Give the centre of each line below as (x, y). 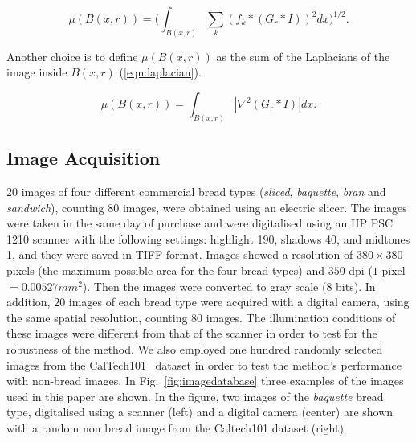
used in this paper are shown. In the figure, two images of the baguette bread (195, 396)
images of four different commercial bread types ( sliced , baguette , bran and (204, 192)
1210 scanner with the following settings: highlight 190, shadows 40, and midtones (208, 238)
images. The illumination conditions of (301, 317)
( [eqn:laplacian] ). (160, 72)
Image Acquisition (84, 158)
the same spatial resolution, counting (97, 317)
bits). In (356, 286)
